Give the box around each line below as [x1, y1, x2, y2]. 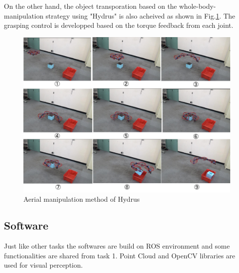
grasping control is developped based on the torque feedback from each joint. [4, 20, 234, 30]
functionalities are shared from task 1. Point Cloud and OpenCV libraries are [4, 250, 236, 260]
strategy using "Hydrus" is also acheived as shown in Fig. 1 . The [45, 10, 236, 21]
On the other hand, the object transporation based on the [4, 1, 177, 11]
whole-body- [179, 1, 216, 11]
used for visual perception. [4, 260, 83, 270]
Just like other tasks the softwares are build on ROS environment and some [4, 241, 230, 251]
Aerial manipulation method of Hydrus [23, 194, 140, 204]
